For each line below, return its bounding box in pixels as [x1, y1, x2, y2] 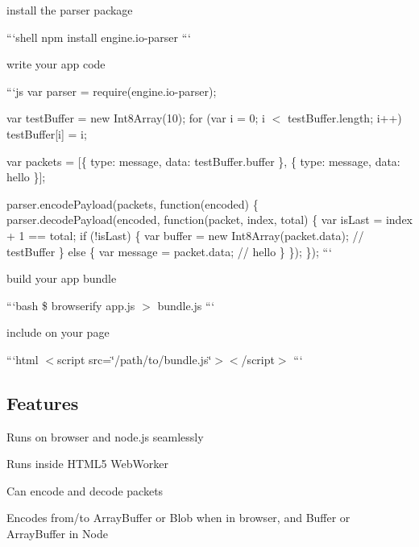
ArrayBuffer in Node [6, 525, 108, 542]
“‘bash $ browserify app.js [6, 296, 135, 313]
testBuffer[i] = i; [6, 125, 87, 142]
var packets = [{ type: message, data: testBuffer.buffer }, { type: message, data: [6, 152, 400, 169]
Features [6, 390, 79, 415]
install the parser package [6, 2, 133, 18]
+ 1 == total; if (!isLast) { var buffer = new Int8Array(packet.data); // [6, 226, 364, 243]
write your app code [6, 56, 106, 73]
